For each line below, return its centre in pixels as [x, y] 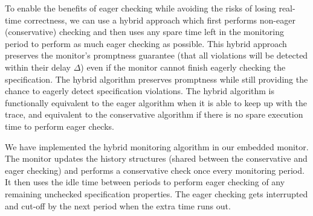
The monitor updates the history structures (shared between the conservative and [156, 158]
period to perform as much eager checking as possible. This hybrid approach [146, 43]
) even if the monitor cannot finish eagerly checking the [183, 67]
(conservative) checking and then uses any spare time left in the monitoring [145, 32]
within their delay [38, 67]
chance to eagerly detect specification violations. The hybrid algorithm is [140, 91]
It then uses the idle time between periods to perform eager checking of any [145, 182]
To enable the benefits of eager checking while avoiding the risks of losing [140, 8]
